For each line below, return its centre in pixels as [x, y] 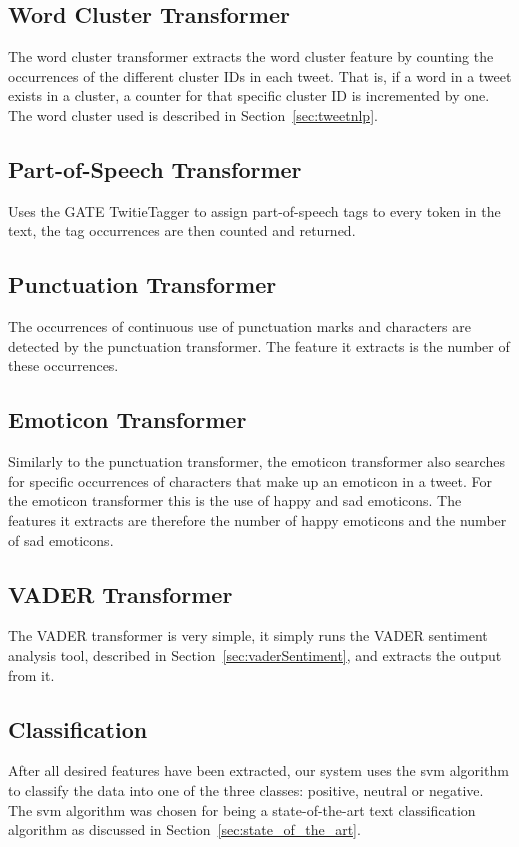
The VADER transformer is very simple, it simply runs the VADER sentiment [248, 635]
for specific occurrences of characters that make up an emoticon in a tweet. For [250, 480]
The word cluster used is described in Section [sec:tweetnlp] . [193, 114]
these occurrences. [63, 365]
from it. [31, 674]
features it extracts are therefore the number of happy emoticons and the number [257, 519]
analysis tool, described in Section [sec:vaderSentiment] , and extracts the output [255, 654]
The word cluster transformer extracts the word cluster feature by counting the [251, 56]
